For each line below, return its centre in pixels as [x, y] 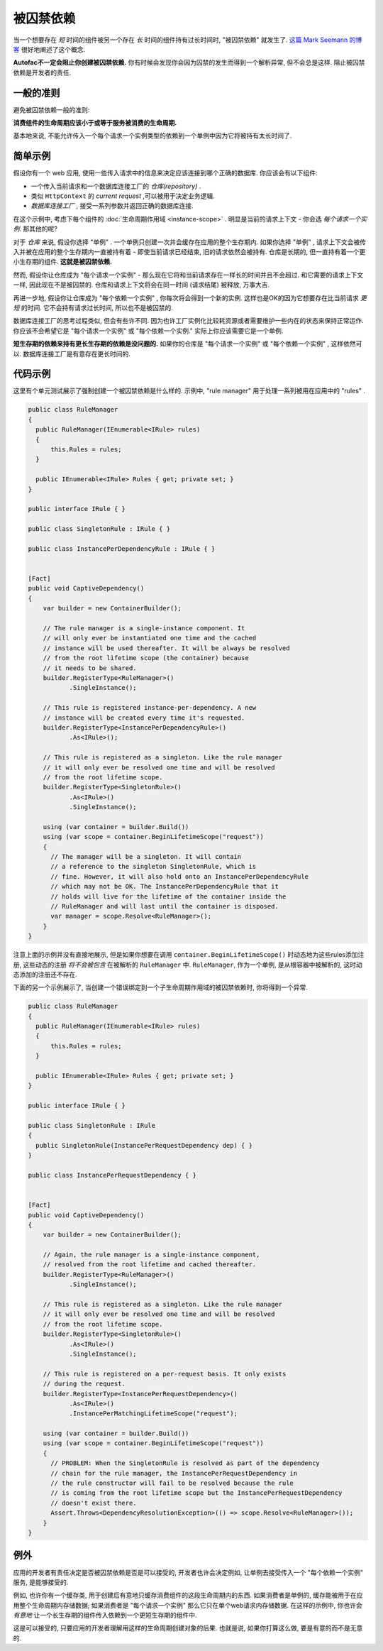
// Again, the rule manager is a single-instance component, [151, 1255]
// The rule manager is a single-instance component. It [144, 629]
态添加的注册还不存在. [45, 974]
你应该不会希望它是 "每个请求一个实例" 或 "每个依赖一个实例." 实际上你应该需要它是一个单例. [148, 331]
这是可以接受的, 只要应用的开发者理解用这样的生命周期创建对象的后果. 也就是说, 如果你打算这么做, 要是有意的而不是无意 [188, 1628]
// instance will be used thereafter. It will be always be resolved [166, 648]
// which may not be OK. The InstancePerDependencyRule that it [165, 887]
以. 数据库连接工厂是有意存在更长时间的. [72, 353]
